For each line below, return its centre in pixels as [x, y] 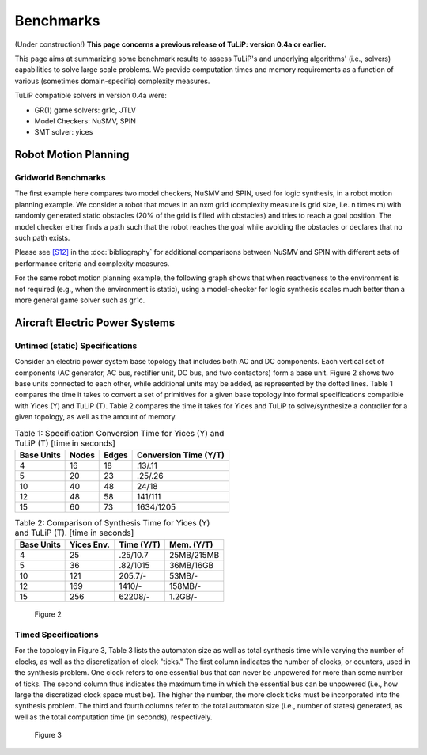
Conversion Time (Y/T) [181, 455]
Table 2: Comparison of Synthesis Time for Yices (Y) [112, 523]
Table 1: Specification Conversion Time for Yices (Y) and [119, 433]
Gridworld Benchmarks [60, 178]
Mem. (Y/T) [191, 544]
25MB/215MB [194, 556]
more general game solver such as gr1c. [80, 300]
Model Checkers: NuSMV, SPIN [85, 121]
